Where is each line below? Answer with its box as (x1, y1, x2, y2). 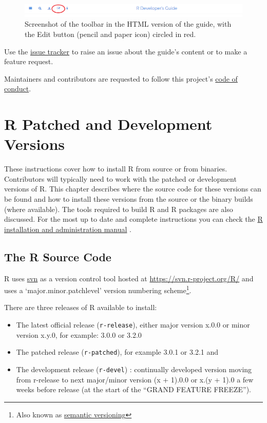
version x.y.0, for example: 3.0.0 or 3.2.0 (16, 329, 142, 340)
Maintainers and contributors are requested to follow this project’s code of (4, 73, 238, 84)
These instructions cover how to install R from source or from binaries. (4, 163, 227, 174)
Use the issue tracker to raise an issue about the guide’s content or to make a (4, 46, 247, 56)
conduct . (4, 83, 31, 94)
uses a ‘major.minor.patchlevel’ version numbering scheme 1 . (4, 283, 192, 295)
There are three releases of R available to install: (4, 302, 157, 313)
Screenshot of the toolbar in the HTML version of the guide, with (25, 18, 232, 29)
